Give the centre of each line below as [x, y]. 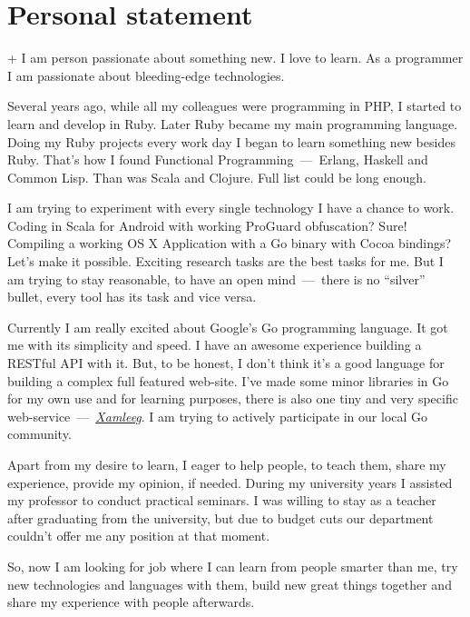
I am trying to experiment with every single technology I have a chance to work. [231, 208]
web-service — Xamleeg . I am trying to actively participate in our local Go [218, 416]
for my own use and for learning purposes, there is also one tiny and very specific [233, 398]
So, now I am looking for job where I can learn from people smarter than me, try [233, 566]
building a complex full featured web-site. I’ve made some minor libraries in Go [228, 380]
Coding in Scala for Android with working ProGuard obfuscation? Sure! [207, 225]
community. [39, 434]
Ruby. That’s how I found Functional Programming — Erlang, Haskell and [218, 159]
